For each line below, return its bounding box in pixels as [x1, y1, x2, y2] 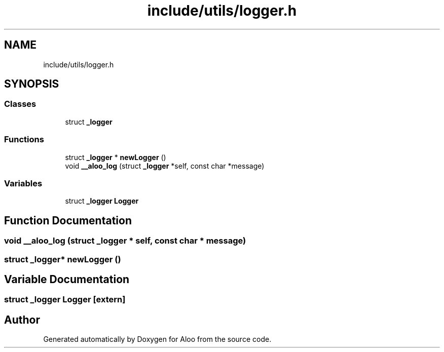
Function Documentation [4, 214, 132, 227]
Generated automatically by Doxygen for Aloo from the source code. [43, 335, 272, 344]
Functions [4, 134, 44, 145]
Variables [4, 178, 43, 188]
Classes [4, 99, 36, 109]
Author [4, 313, 40, 326]
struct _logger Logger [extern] [4, 294, 126, 305]
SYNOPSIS [4, 77, 59, 91]
